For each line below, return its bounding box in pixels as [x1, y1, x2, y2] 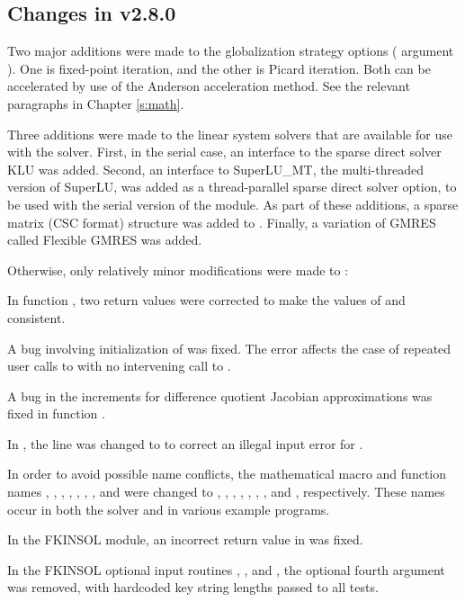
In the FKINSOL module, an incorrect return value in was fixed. [7, 530, 363, 549]
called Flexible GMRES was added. [7, 230, 202, 249]
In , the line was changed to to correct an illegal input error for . [7, 434, 363, 453]
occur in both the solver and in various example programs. [7, 499, 330, 518]
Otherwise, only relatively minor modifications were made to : [7, 260, 349, 279]
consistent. [7, 308, 66, 327]
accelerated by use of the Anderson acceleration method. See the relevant [7, 76, 410, 95]
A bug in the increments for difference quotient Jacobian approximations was [7, 386, 433, 405]
